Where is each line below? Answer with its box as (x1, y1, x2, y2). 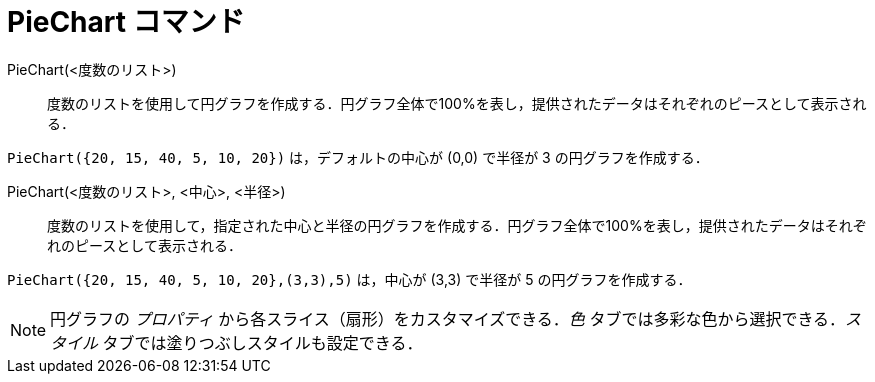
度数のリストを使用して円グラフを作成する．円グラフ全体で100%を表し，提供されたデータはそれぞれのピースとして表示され (47, 94, 867, 112)
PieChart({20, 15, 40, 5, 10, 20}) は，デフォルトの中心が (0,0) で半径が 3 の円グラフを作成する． (7, 148, 709, 166)
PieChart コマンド (7, 5, 245, 39)
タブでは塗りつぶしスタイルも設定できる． (102, 332, 423, 353)
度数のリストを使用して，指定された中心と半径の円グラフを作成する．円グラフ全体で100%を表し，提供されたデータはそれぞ (47, 216, 867, 234)
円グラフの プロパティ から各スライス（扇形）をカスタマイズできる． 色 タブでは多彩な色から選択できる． (50, 308, 846, 329)
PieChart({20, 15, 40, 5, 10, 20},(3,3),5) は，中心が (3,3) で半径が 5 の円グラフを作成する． (7, 270, 692, 288)
